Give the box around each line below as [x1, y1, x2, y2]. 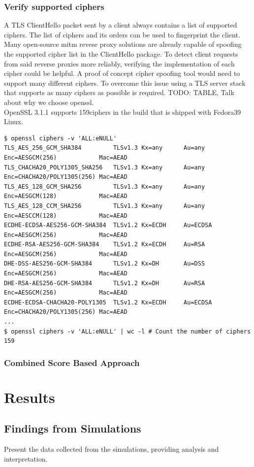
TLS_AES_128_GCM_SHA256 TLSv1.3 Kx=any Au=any [4, 183, 205, 190]
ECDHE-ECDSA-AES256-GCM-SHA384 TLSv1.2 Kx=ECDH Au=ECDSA [4, 222, 212, 229]
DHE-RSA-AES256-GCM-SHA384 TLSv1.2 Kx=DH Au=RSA [4, 279, 205, 287]
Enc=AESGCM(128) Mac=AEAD [4, 193, 127, 200]
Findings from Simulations [4, 421, 141, 436]
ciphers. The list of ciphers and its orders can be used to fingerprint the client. [4, 29, 240, 39]
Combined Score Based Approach [4, 356, 140, 368]
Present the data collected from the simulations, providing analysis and [4, 444, 219, 454]
